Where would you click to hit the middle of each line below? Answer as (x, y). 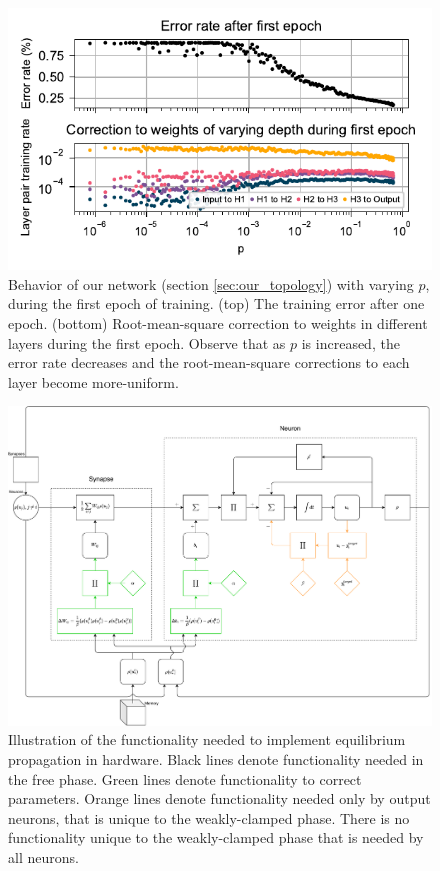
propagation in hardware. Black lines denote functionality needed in (216, 759)
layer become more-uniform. (93, 381)
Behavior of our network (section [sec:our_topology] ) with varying (211, 283)
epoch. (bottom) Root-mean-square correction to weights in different (218, 322)
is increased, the (350, 342)
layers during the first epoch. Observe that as (147, 342)
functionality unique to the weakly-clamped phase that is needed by (216, 837)
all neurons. (43, 857)
